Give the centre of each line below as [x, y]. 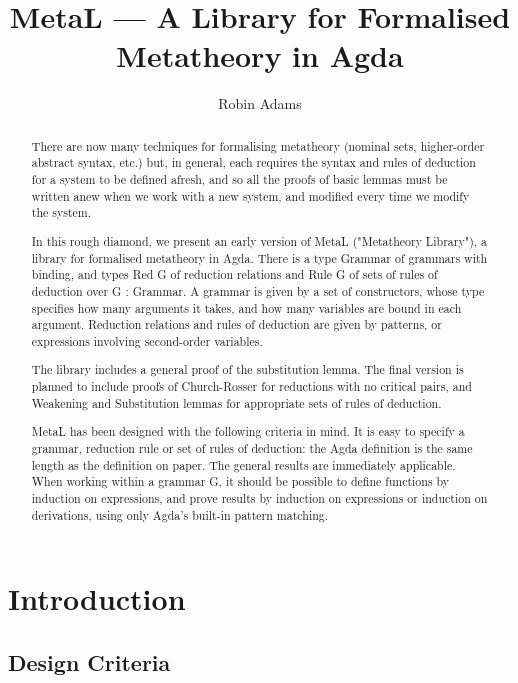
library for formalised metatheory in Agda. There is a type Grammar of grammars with [259, 257]
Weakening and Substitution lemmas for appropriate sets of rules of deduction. [236, 402]
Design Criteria [89, 661]
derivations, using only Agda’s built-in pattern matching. [180, 514]
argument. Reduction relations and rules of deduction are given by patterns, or [236, 324]
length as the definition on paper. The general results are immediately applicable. [243, 464]
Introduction [97, 598]
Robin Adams [260, 103]
